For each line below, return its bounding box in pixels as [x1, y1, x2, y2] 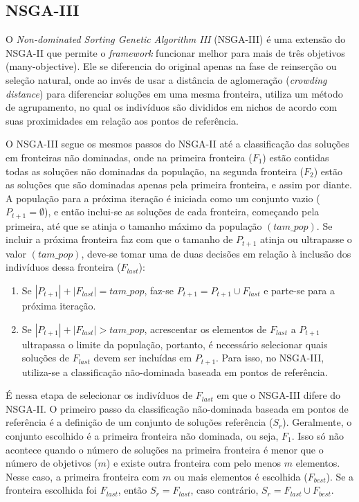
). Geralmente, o [282, 415, 352, 429]
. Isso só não [291, 429, 344, 443]
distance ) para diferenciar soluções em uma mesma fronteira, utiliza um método [6, 86, 343, 100]
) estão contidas [262, 150, 329, 164]
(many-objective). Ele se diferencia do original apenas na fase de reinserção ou [6, 59, 337, 73]
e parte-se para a [264, 283, 335, 298]
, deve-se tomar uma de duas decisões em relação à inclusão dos [81, 246, 351, 260]
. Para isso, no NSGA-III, [216, 350, 324, 365]
